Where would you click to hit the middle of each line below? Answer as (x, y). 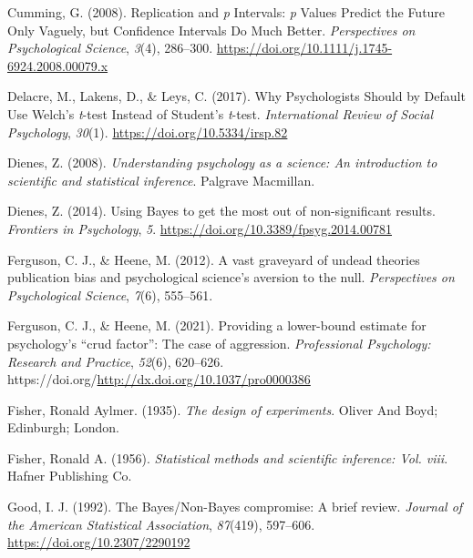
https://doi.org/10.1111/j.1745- (304, 48)
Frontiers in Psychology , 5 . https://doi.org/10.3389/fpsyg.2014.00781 (200, 228)
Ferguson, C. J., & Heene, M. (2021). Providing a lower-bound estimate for (217, 325)
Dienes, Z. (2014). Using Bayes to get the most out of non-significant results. (221, 211)
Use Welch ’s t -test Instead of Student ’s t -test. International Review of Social (221, 113)
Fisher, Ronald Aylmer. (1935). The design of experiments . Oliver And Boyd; (223, 409)
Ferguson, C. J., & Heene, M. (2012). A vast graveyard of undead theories (214, 259)
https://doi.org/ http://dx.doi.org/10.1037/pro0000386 (159, 379)
